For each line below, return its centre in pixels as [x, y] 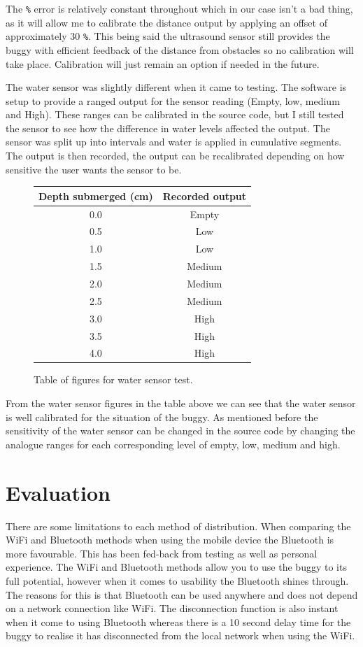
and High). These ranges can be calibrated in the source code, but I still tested [175, 114]
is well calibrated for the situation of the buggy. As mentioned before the [162, 417]
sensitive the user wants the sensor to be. [94, 169]
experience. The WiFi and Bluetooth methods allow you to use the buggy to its [176, 567]
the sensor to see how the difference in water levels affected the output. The [168, 128]
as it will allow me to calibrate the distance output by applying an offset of [166, 22]
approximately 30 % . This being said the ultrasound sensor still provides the [168, 36]
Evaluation [58, 492]
